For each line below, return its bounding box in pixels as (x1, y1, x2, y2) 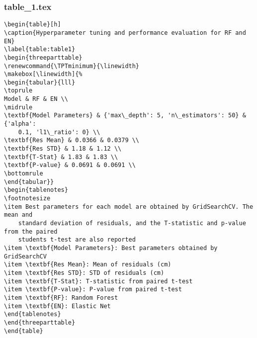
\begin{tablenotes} (4, 186, 68, 194)
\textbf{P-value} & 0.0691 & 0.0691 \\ (4, 162, 136, 169)
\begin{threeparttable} (4, 54, 83, 61)
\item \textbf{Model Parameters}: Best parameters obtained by (4, 244, 218, 252)
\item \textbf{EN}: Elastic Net (4, 302, 111, 310)
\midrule (4, 103, 33, 111)
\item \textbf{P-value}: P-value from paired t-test (4, 286, 182, 293)
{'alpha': (4, 120, 36, 128)
